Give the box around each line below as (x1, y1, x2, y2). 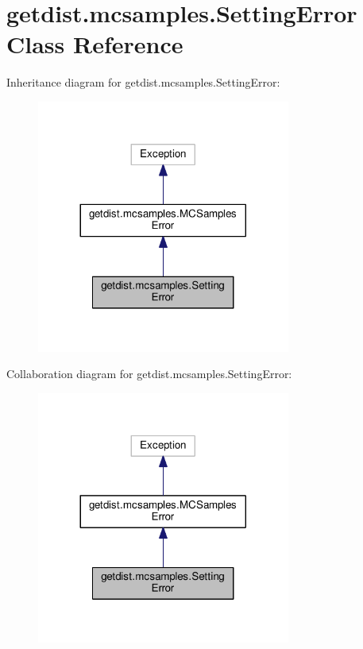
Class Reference (6, 28, 183, 60)
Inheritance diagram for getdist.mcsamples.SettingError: (6, 74, 280, 91)
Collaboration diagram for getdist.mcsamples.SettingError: (6, 365, 292, 382)
